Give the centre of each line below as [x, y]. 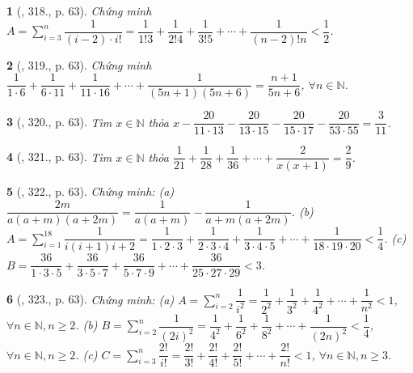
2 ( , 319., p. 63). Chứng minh [79, 64]
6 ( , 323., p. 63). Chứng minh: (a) [91, 299]
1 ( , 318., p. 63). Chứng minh [79, 11]
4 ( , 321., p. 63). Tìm [59, 157]
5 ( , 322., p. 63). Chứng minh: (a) [91, 191]
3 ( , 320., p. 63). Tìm [59, 122]
